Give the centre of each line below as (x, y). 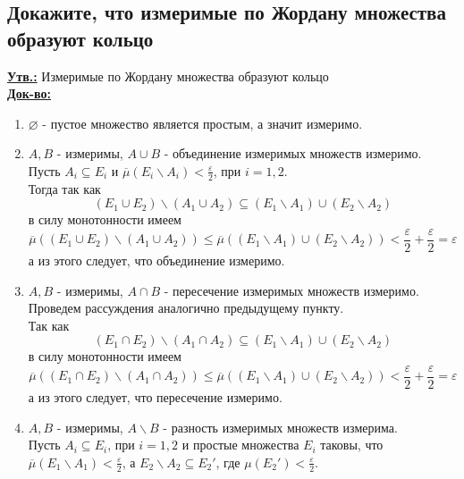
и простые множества (240, 445)
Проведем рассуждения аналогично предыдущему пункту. (186, 308)
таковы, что (352, 445)
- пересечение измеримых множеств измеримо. (291, 290)
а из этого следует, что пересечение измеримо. (155, 397)
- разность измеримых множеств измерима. (280, 427)
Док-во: (29, 93)
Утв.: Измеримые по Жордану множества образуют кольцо (168, 76)
